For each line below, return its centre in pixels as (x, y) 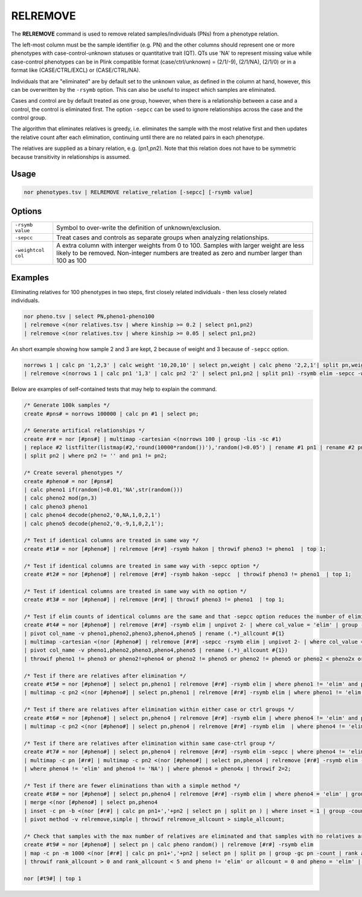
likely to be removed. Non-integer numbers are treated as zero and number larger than (179, 253)
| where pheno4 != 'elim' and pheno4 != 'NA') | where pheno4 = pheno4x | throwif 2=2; (157, 768)
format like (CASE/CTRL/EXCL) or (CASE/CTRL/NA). (76, 70)
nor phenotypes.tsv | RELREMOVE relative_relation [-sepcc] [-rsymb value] (138, 192)
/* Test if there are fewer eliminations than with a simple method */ (132, 786)
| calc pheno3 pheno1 (56, 506)
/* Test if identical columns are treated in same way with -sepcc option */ (141, 566)
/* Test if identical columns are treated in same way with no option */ (135, 591)
